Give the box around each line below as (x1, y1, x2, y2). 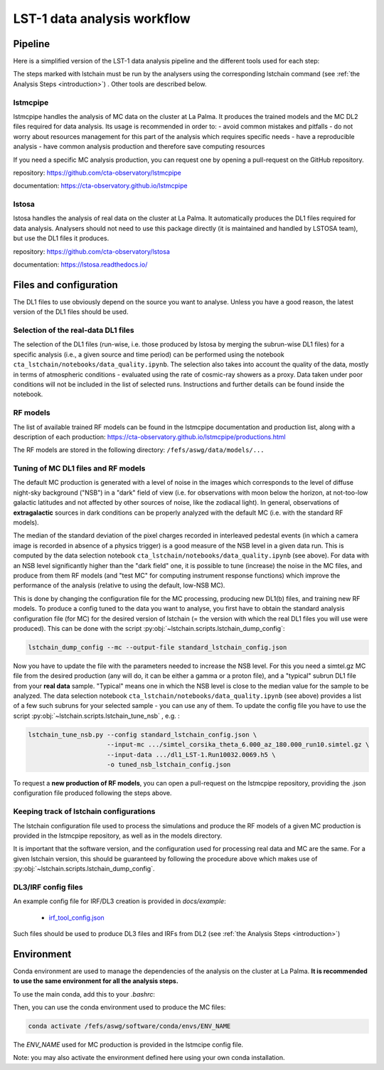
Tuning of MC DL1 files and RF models (13, 463, 146, 473)
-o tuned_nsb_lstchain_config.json (107, 761, 231, 769)
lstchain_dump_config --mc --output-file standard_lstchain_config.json (28, 643, 287, 652)
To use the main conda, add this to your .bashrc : (13, 989, 156, 998)
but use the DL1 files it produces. (13, 234, 110, 242)
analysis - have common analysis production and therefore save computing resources (13, 143, 265, 151)
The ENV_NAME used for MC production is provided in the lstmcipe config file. (13, 1041, 244, 1049)
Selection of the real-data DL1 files (13, 325, 134, 335)
